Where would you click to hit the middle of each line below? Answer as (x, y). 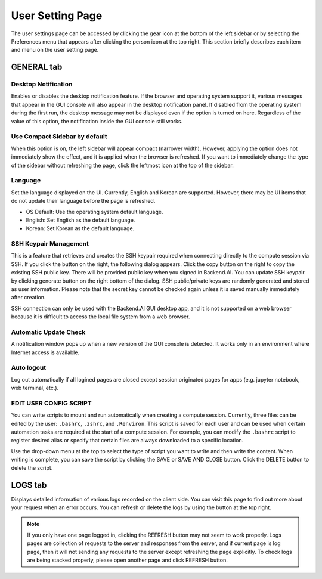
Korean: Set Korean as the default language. (80, 228)
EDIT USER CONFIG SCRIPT (51, 403)
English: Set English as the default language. (80, 220)
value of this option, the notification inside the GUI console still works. (97, 121)
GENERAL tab (37, 67)
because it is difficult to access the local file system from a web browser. (100, 317)
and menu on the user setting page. (55, 50)
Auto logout (29, 368)
